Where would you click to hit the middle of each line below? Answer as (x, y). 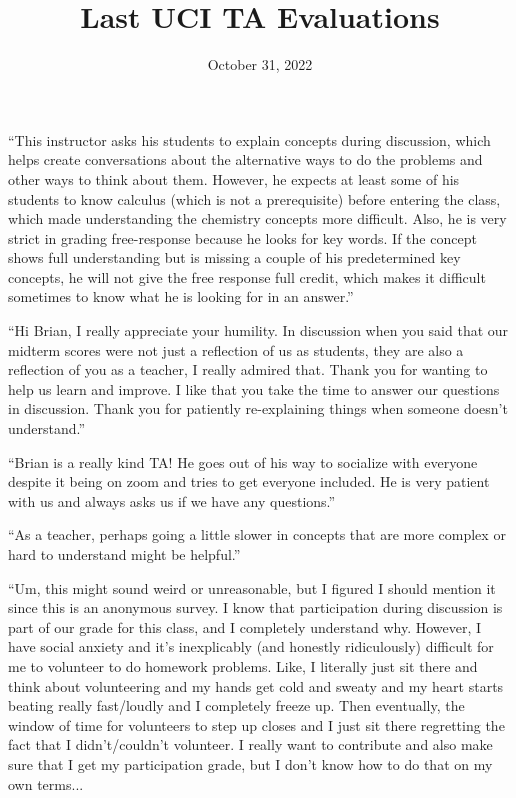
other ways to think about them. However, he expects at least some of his (234, 178)
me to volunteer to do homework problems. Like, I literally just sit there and (243, 665)
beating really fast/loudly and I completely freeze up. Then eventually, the (236, 705)
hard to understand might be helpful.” (124, 554)
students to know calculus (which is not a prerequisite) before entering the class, (254, 198)
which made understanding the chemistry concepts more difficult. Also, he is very (257, 218)
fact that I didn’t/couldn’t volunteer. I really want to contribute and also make (250, 744)
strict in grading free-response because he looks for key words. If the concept (242, 237)
